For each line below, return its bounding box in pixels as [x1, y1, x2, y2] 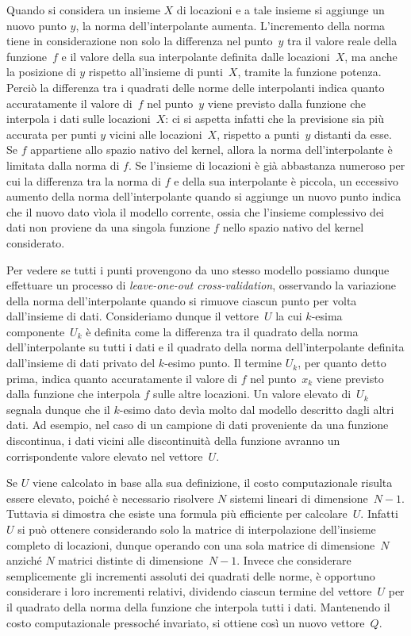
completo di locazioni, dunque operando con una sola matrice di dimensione [6, 536, 375, 553]
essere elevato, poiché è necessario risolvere [6, 489, 214, 506]
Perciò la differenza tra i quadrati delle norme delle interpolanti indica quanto [6, 79, 385, 95]
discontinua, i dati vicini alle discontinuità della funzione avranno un [6, 432, 340, 449]
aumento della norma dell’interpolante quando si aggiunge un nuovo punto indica [6, 188, 401, 205]
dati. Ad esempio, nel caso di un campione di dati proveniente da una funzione [6, 416, 389, 433]
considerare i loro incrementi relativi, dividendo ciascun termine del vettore [6, 583, 372, 600]
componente [6, 323, 65, 339]
